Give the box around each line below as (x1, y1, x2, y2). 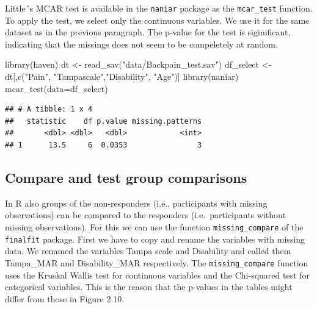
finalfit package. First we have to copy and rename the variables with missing (5, 232, 305, 245)
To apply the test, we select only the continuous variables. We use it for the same (5, 13, 310, 26)
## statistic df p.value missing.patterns (5, 116, 202, 126)
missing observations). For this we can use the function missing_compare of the (5, 220, 304, 233)
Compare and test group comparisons (5, 168, 247, 186)
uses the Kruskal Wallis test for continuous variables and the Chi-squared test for (5, 268, 310, 281)
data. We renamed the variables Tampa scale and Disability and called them (5, 244, 291, 257)
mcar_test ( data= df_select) (5, 82, 108, 94)
